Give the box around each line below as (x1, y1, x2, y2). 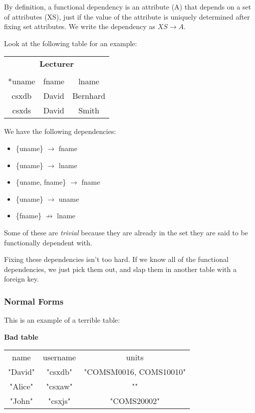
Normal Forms (4, 295, 64, 307)
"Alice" (10, 380, 34, 392)
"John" (10, 395, 33, 407)
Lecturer (39, 58, 74, 70)
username (43, 351, 76, 363)
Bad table (4, 331, 39, 342)
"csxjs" (48, 395, 71, 407)
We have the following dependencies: (4, 126, 116, 136)
